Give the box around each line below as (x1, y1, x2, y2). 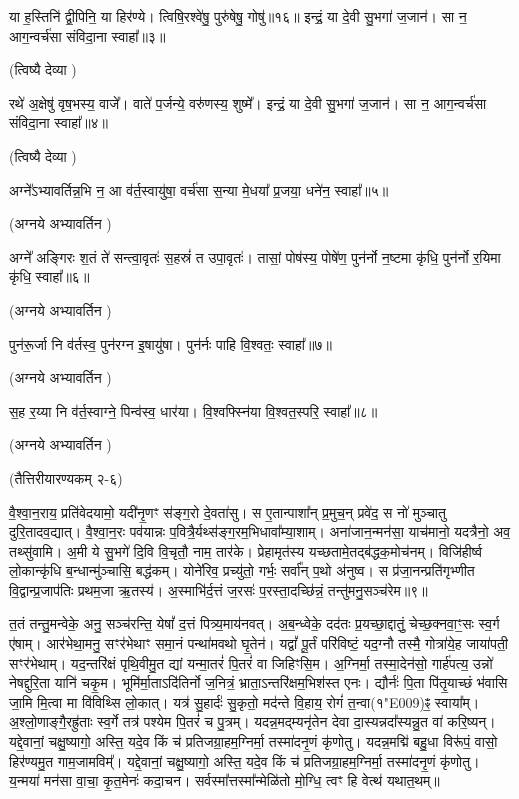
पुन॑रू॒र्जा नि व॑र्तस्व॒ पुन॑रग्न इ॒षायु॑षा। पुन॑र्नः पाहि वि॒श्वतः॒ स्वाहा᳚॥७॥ (9, 333, 332, 354)
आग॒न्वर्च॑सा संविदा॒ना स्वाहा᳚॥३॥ (9, 25, 166, 46)
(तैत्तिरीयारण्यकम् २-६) (9, 467, 123, 488)
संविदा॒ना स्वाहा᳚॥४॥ (9, 112, 109, 133)
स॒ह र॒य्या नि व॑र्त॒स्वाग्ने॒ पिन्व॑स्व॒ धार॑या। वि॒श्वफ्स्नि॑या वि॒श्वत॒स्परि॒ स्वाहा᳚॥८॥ (9, 400, 378, 421)
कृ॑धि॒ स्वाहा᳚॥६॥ (9, 266, 90, 287)
